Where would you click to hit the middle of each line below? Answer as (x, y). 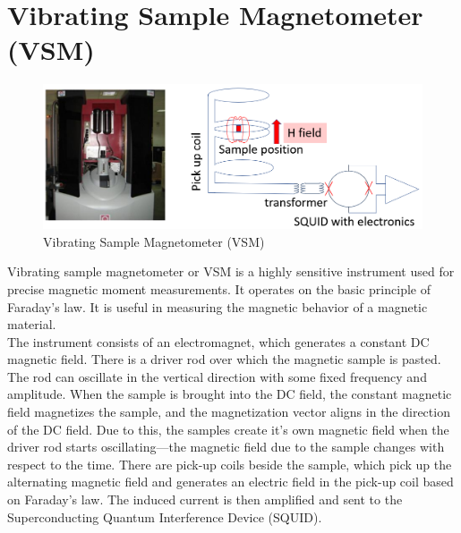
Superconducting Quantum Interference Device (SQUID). (165, 516)
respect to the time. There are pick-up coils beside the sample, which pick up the (230, 464)
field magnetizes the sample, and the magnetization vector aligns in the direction (229, 412)
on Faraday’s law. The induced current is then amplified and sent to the (205, 499)
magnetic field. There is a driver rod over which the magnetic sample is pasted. (224, 359)
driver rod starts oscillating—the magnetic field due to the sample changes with (226, 447)
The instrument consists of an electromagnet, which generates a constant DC (218, 341)
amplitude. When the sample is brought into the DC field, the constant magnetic (230, 394)
